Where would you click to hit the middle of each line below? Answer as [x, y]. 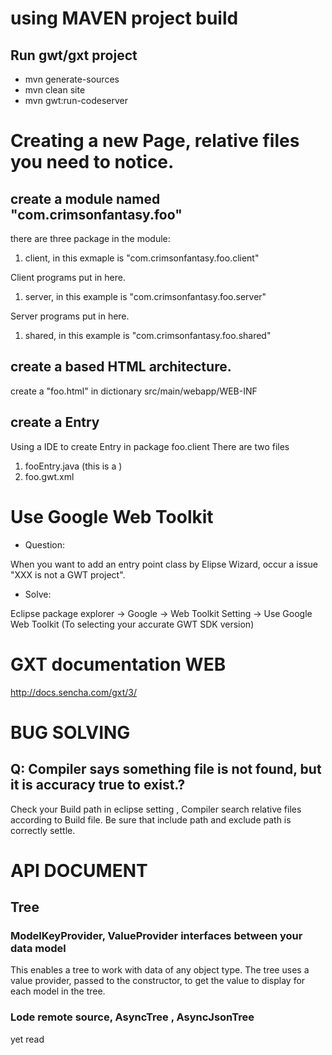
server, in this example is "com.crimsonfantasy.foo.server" [145, 296]
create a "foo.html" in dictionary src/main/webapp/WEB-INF [134, 391]
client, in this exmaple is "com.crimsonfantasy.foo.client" [142, 258]
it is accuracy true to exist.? [98, 785]
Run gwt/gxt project [74, 55]
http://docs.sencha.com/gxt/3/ [74, 692]
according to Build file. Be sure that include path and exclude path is [151, 819]
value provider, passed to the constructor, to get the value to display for [158, 981]
